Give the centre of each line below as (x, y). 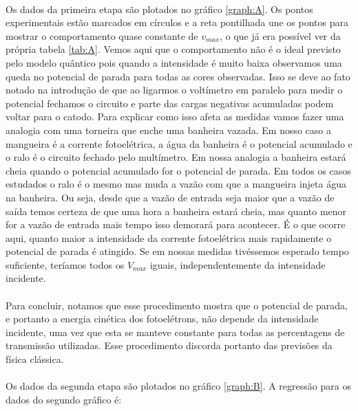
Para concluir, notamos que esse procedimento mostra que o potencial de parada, (177, 305)
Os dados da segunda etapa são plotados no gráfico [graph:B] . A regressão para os (178, 386)
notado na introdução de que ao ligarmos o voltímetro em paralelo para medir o (174, 90)
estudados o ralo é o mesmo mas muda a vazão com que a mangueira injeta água (176, 184)
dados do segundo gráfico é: (64, 399)
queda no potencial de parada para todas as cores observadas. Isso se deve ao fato (178, 76)
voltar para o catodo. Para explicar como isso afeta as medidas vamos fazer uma (175, 116)
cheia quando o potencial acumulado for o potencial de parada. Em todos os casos (178, 170)
